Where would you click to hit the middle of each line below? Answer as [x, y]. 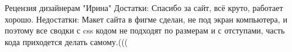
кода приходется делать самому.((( [66, 41]
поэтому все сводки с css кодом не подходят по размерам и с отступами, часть [145, 30]
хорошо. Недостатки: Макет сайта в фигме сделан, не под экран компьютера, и [146, 19]
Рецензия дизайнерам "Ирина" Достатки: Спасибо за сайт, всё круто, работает [144, 8]
